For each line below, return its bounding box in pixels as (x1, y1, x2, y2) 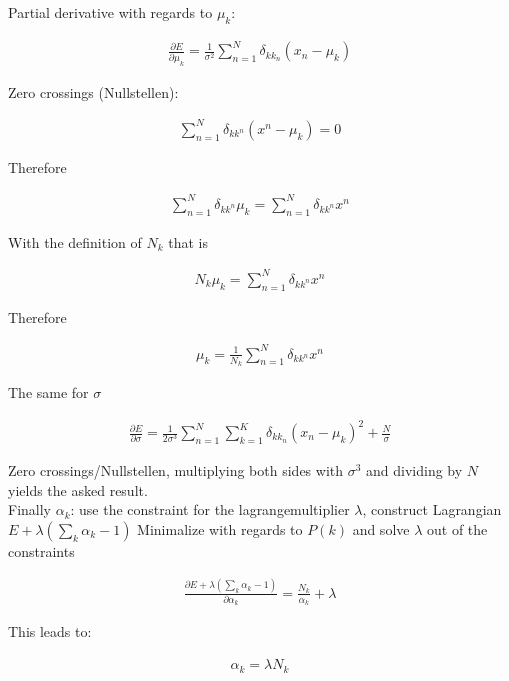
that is (168, 231, 209, 252)
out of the (426, 518, 488, 539)
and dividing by (366, 460, 463, 481)
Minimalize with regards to (137, 518, 303, 539)
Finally (8, 499, 51, 520)
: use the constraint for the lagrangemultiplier (70, 499, 350, 520)
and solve (352, 518, 410, 539)
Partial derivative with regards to (8, 2, 213, 22)
